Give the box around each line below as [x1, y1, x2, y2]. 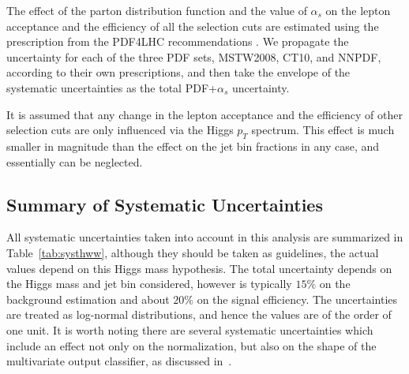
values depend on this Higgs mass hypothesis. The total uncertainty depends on [6, 260, 392, 276]
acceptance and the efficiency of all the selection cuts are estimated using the [6, 17, 379, 34]
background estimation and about [6, 290, 170, 307]
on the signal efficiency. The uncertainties [197, 290, 398, 307]
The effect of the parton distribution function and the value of [6, 2, 307, 18]
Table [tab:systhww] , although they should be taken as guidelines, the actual [6, 244, 379, 260]
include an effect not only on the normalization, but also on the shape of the [6, 337, 377, 353]
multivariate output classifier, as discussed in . [6, 353, 232, 369]
